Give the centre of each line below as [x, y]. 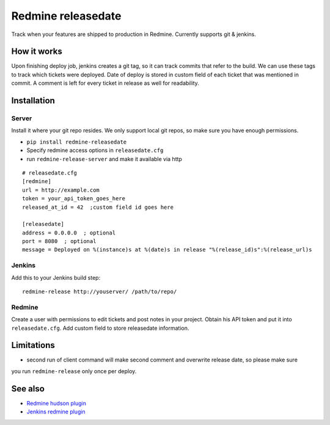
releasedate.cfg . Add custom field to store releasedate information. [100, 328]
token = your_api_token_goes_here [74, 199]
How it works [37, 52]
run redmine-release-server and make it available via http [105, 159]
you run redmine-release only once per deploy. [74, 371]
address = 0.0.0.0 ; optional [69, 233]
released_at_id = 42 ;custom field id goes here [98, 207]
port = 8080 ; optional [59, 242]
